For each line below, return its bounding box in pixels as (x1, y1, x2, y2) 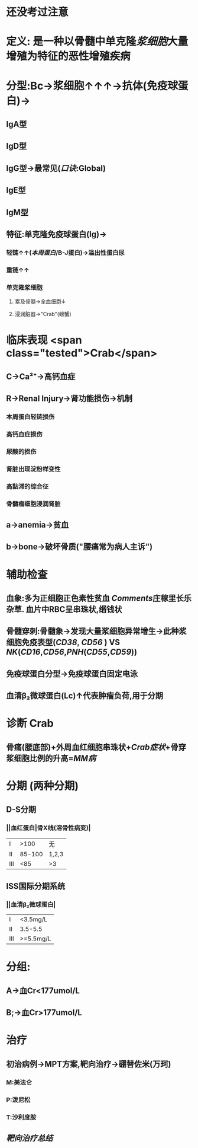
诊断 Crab (6, 717, 54, 730)
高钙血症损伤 (6, 430, 43, 438)
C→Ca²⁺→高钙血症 (6, 371, 76, 381)
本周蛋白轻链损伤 (6, 413, 55, 421)
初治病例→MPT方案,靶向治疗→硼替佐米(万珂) (6, 1059, 171, 1069)
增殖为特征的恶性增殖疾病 (6, 50, 131, 63)
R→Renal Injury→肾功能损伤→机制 (6, 394, 133, 404)
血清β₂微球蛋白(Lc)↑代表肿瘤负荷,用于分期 (6, 691, 164, 701)
